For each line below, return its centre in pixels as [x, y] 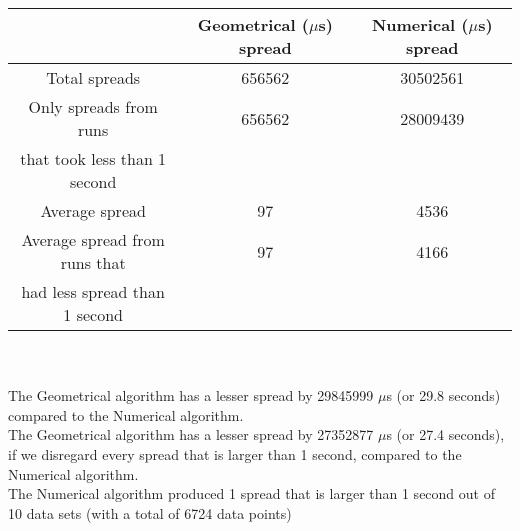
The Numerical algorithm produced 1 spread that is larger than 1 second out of [251, 493]
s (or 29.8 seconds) [443, 395]
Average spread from [93, 239]
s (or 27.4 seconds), [445, 434]
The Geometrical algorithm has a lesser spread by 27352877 [191, 434]
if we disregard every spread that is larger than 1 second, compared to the [235, 453]
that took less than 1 [93, 158]
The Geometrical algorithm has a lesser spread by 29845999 [191, 395]
